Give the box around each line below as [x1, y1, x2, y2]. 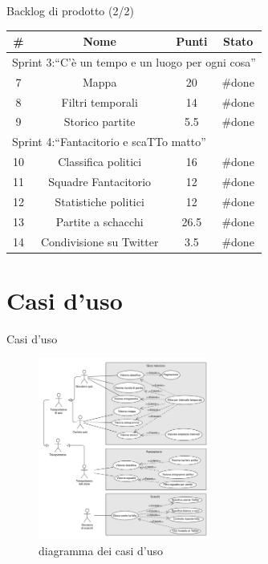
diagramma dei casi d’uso [39, 542, 163, 558]
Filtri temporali [61, 93, 138, 110]
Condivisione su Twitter [40, 233, 159, 250]
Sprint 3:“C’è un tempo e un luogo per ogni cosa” [12, 53, 256, 70]
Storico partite [63, 113, 136, 130]
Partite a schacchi [55, 213, 144, 229]
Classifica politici [58, 153, 142, 170]
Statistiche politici [55, 193, 144, 209]
